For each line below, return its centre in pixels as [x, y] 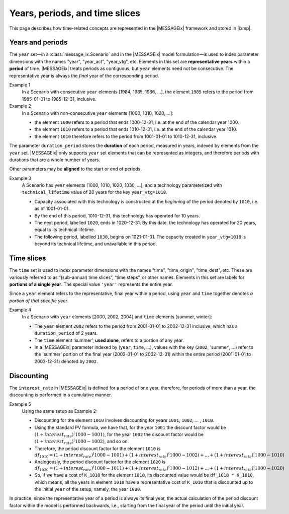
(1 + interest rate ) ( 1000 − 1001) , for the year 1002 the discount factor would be [119, 435]
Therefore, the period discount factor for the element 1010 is [98, 449]
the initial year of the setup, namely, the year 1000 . [88, 489]
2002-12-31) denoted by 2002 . [66, 361]
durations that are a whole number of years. [55, 160]
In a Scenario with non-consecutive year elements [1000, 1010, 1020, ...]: [98, 113]
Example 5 [20, 404]
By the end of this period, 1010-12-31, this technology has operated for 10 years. [117, 215]
